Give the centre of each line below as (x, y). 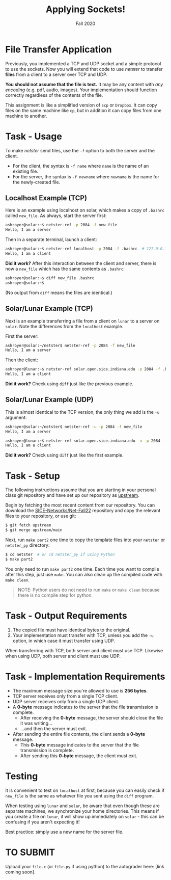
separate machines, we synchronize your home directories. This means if (82, 811)
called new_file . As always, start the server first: (56, 216)
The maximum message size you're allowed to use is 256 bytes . (80, 690)
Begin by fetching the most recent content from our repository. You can (80, 505)
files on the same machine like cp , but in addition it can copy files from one (83, 110)
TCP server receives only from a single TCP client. (65, 696)
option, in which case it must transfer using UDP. (64, 641)
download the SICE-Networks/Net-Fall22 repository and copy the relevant (83, 511)
